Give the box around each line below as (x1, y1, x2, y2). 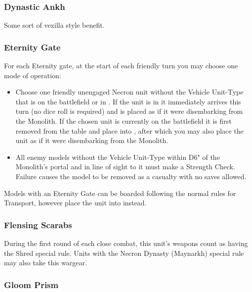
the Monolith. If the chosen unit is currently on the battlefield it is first (15, 116, 232, 126)
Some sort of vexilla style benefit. (4, 20, 105, 30)
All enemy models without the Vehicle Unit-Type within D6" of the (15, 151, 220, 162)
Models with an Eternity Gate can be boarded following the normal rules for (4, 188, 236, 198)
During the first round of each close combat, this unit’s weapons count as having (4, 238, 248, 248)
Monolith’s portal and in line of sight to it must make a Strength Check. (15, 161, 235, 172)
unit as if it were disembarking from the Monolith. (15, 135, 168, 146)
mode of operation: (4, 70, 61, 80)
